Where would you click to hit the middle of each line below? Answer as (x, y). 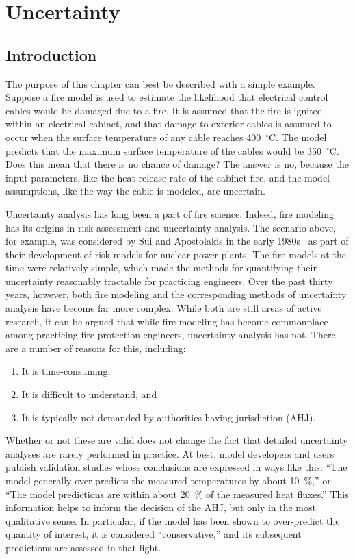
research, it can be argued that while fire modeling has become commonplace (167, 321)
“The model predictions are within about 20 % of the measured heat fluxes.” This (177, 494)
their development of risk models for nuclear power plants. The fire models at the (176, 254)
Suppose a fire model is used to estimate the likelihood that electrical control (167, 97)
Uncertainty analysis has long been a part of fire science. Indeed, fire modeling (170, 213)
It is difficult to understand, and (89, 394)
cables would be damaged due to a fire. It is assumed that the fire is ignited (164, 110)
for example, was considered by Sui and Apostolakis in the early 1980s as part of (177, 241)
